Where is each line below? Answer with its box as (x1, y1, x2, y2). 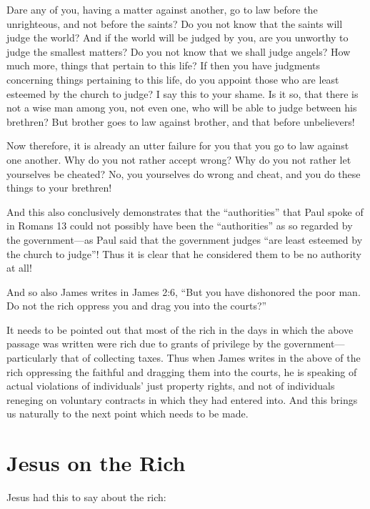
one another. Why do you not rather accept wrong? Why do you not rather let (6, 152, 351, 167)
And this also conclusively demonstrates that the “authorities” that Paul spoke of (6, 204, 364, 219)
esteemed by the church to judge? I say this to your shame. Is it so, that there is (6, 86, 359, 101)
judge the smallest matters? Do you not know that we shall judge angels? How (6, 44, 351, 59)
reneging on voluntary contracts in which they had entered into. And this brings (6, 392, 358, 407)
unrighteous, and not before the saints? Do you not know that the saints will (6, 16, 343, 31)
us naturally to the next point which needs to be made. (6, 406, 249, 421)
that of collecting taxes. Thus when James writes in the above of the (60, 350, 361, 365)
